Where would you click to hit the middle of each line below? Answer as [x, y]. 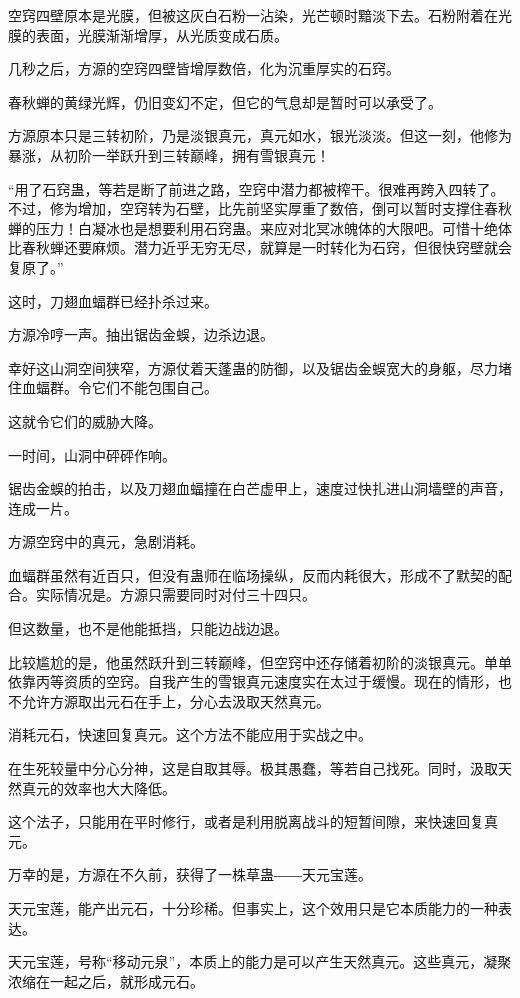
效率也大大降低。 [119, 787]
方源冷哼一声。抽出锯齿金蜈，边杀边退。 [141, 334]
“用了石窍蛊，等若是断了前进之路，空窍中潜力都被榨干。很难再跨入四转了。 [256, 188]
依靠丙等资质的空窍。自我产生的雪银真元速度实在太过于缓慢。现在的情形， [253, 681]
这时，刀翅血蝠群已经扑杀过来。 [113, 300]
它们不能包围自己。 [154, 387]
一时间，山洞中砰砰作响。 [92, 454]
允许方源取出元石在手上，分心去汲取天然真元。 [175, 700]
